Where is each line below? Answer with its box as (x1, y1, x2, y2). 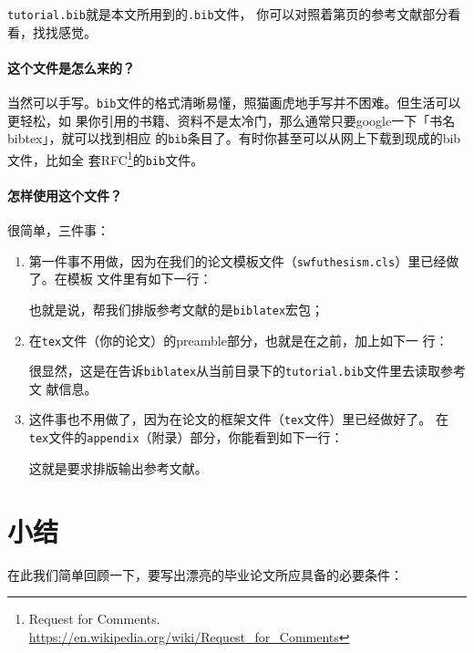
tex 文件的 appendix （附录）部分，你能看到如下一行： (28, 428, 344, 447)
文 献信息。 (28, 378, 98, 398)
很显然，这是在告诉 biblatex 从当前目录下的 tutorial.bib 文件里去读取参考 (28, 361, 466, 380)
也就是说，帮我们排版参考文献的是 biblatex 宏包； (28, 299, 325, 318)
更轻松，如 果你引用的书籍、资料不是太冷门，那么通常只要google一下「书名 (7, 110, 456, 130)
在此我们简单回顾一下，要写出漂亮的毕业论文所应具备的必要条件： (7, 565, 403, 584)
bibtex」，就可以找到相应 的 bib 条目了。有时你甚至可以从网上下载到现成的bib (7, 129, 461, 148)
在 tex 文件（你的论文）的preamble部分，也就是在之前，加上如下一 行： (28, 330, 448, 349)
